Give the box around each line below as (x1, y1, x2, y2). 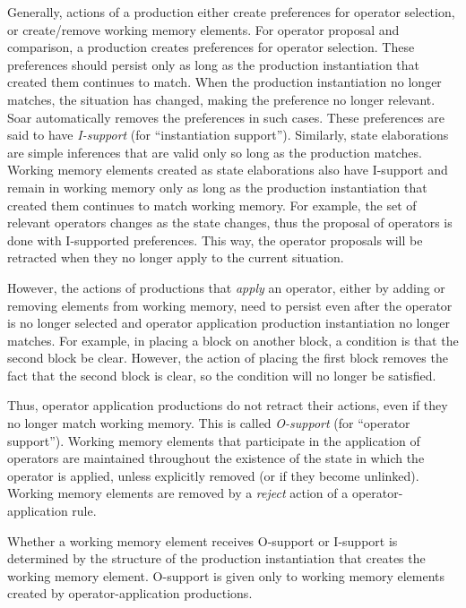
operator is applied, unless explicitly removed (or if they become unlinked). (7, 466, 419, 484)
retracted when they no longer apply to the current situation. (7, 248, 344, 267)
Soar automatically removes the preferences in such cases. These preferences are (7, 107, 444, 126)
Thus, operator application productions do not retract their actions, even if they (7, 396, 448, 415)
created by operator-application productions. (7, 584, 253, 603)
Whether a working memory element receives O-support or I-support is (7, 531, 398, 550)
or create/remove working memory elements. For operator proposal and (7, 20, 400, 39)
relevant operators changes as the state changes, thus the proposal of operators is (7, 213, 453, 232)
